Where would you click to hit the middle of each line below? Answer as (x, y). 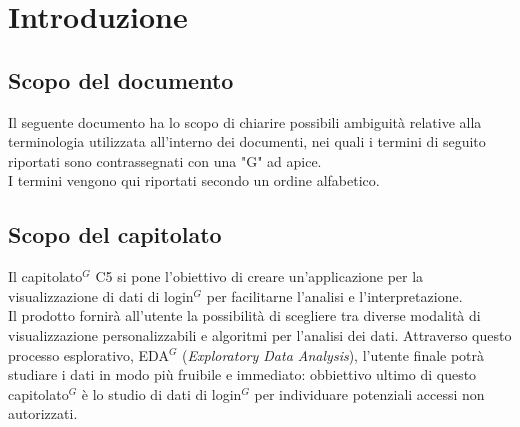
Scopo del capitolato (115, 234)
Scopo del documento (121, 79)
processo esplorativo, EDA (88, 354)
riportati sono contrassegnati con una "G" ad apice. (165, 160)
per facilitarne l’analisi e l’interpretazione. (334, 295)
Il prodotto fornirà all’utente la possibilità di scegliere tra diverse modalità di (244, 315)
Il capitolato (45, 276)
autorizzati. (43, 413)
